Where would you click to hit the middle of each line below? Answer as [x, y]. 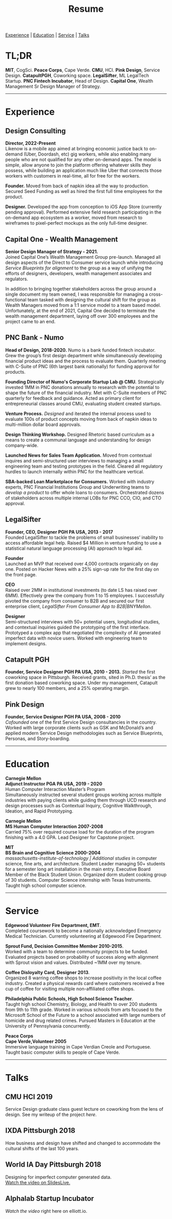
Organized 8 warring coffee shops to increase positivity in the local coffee [83, 978]
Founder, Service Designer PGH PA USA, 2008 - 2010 [63, 717]
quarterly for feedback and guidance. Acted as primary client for [73, 398]
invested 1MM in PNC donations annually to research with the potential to [82, 387]
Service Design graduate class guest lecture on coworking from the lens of [84, 1109]
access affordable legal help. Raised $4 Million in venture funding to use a [83, 543]
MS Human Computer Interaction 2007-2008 [54, 826]
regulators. [17, 279]
